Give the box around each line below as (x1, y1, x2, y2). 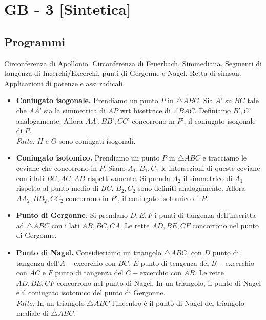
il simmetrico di (183, 172, 233, 183)
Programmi (4, 33, 66, 49)
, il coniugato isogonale (183, 115, 256, 126)
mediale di (16, 307, 49, 318)
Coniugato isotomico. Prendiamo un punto (16, 152, 160, 163)
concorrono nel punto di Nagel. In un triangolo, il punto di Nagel (57, 277, 261, 288)
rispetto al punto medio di (16, 183, 99, 193)
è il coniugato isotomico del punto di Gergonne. (16, 287, 166, 298)
